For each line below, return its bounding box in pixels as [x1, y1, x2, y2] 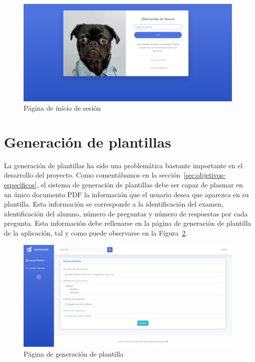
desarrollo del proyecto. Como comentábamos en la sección [4, 170, 180, 180]
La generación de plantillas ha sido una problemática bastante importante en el [4, 160, 243, 170]
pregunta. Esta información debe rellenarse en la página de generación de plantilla [4, 218, 252, 228]
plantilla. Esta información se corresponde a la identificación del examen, [4, 199, 224, 209]
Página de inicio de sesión [24, 103, 101, 113]
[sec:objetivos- [183, 170, 226, 180]
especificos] [4, 180, 37, 189]
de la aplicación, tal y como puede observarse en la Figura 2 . [4, 227, 188, 238]
